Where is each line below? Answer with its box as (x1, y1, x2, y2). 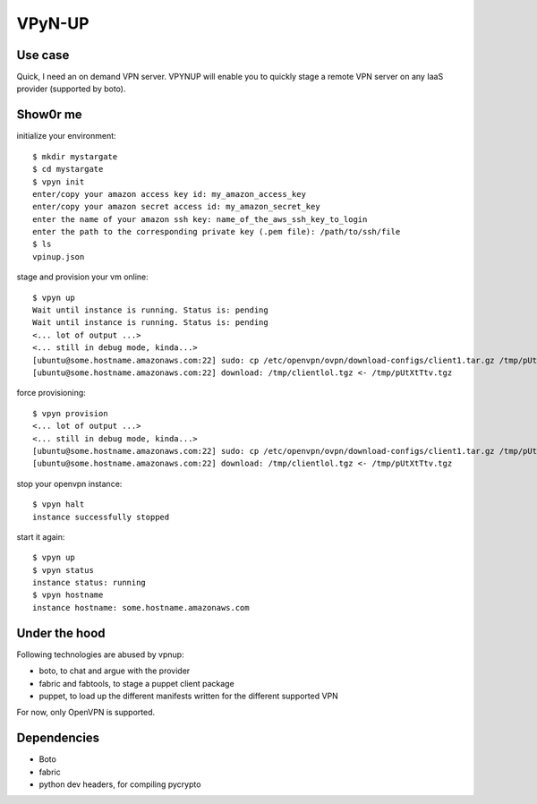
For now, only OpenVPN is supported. (16, 707, 156, 718)
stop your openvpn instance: (16, 478, 123, 489)
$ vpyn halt (32, 500, 85, 509)
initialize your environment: (16, 131, 116, 141)
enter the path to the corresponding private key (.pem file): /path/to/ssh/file (32, 227, 401, 237)
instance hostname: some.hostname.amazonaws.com (32, 603, 250, 612)
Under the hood (16, 625, 107, 640)
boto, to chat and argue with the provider (38, 665, 191, 676)
